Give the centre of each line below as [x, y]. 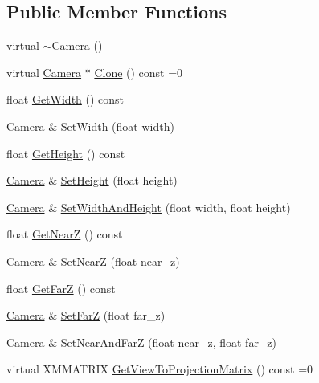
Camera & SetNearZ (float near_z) [93, 261]
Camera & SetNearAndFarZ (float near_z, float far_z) [142, 342]
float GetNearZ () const [65, 234]
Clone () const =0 [139, 72]
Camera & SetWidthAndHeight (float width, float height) [149, 207]
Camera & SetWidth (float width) [90, 126]
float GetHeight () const [66, 153]
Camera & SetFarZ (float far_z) [86, 315]
